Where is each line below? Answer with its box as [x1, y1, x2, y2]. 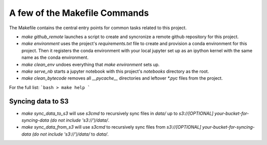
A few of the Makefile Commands [9, 7, 149, 18]
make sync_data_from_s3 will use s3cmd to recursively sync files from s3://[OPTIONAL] [21, 124, 201, 130]
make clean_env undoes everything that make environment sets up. [21, 61, 160, 67]
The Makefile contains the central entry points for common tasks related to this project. [9, 25, 187, 31]
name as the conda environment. [21, 54, 89, 60]
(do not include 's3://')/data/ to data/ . [32, 131, 109, 137]
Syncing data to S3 [9, 97, 69, 106]
